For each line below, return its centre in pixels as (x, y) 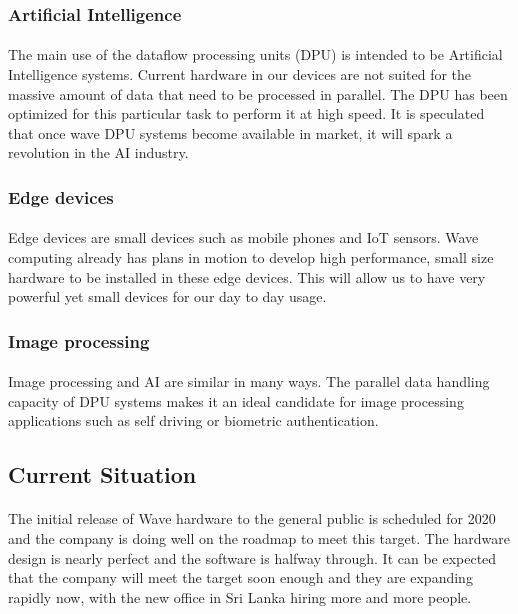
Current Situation (102, 474)
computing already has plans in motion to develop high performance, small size (251, 257)
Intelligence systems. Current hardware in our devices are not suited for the (240, 74)
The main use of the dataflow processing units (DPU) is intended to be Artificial (255, 54)
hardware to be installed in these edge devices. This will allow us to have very (247, 276)
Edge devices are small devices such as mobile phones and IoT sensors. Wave (243, 237)
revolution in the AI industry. (98, 152)
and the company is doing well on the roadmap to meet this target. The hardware (259, 538)
